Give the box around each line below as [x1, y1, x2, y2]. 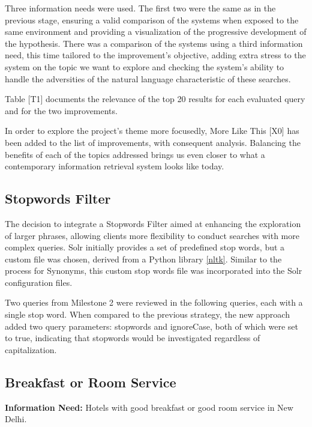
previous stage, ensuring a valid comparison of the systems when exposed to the [5, 13, 299, 26]
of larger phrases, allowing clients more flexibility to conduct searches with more [5, 229, 299, 241]
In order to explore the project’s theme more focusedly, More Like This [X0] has [5, 124, 299, 137]
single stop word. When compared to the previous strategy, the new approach [5, 308, 290, 321]
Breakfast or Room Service [5, 372, 176, 391]
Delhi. [5, 413, 27, 425]
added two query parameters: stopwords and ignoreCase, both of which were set [5, 319, 299, 332]
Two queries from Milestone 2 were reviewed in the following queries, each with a [5, 296, 303, 309]
